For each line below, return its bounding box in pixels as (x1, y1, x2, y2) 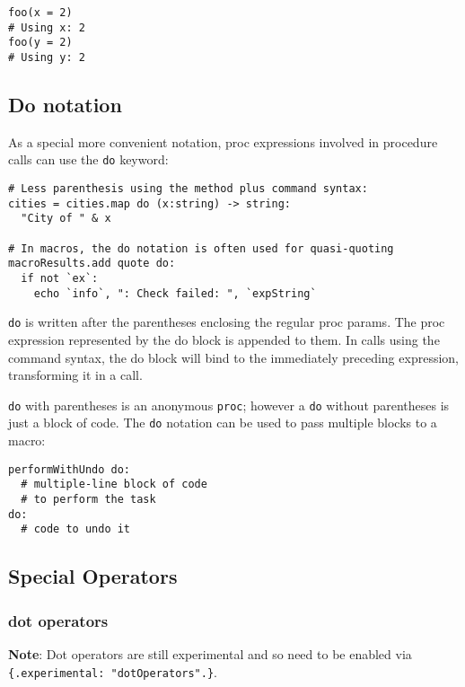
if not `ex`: (21, 272, 99, 286)
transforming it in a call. (8, 366, 143, 384)
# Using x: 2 (8, 21, 85, 34)
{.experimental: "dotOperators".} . (8, 662, 217, 681)
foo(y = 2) (8, 36, 73, 49)
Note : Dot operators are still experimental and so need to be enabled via (8, 644, 412, 663)
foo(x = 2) (8, 6, 73, 19)
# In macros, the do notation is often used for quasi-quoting (8, 242, 394, 255)
